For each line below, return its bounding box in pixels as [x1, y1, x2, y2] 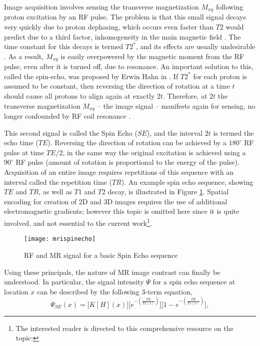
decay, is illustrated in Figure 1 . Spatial [107, 186, 229, 197]
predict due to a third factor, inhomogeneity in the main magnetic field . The [4, 31, 241, 42]
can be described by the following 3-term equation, [36, 286, 192, 296]
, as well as [38, 186, 72, 197]
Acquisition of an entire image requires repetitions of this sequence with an [4, 167, 234, 177]
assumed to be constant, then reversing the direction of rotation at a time [4, 81, 230, 91]
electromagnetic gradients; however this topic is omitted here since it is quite [4, 206, 239, 216]
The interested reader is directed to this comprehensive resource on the [15, 322, 233, 333]
